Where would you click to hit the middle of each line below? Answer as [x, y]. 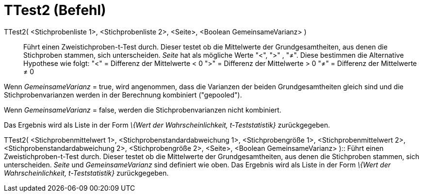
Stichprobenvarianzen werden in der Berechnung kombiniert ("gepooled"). [123, 95]
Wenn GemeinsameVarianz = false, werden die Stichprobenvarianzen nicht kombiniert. [143, 110]
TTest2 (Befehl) [55, 10]
